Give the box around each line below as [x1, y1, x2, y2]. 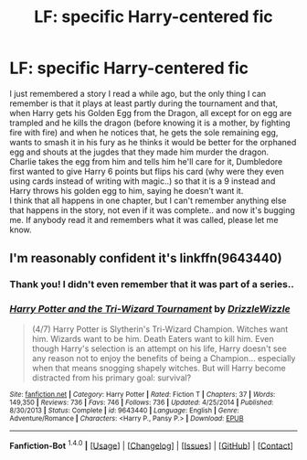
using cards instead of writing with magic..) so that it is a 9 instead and [9, 176, 276, 187]
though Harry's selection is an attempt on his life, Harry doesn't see [31, 343, 288, 354]
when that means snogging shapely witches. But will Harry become [31, 362, 286, 373]
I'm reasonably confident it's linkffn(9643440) [9, 251, 282, 266]
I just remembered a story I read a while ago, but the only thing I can [9, 88, 267, 99]
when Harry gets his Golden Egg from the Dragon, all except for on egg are [9, 107, 292, 118]
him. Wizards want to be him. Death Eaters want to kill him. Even [31, 333, 274, 344]
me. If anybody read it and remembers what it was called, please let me [9, 214, 279, 225]
